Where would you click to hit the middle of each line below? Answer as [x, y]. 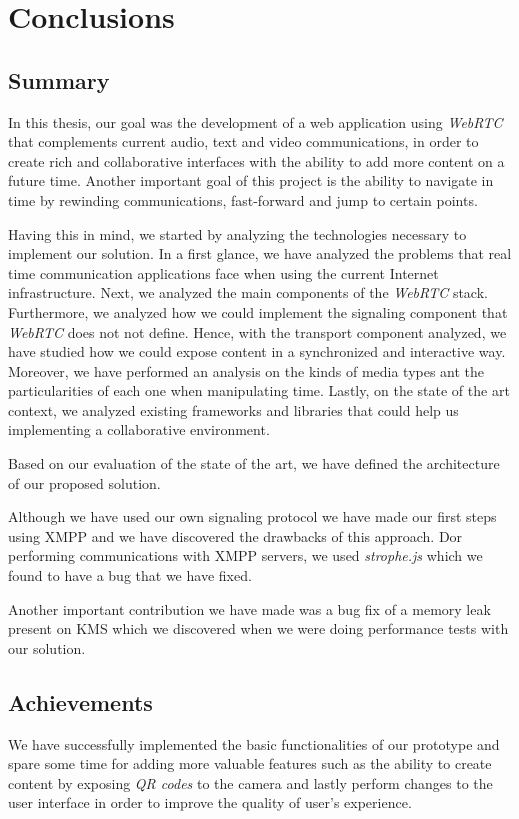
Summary [59, 79]
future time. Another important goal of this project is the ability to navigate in [251, 180]
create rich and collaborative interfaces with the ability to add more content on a [256, 160]
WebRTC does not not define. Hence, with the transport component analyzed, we [257, 331]
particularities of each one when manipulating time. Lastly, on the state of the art [259, 390]
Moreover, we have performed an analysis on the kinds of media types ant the [246, 370]
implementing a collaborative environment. [139, 429]
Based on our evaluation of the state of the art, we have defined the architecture [254, 463]
